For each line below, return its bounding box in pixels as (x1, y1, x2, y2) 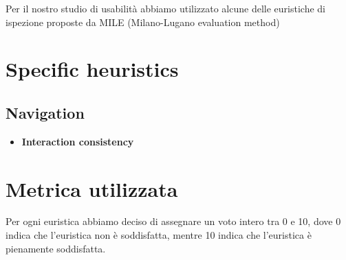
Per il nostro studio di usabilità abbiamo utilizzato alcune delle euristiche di (6, 1, 325, 15)
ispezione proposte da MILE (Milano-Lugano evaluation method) (6, 14, 280, 29)
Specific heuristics (6, 55, 179, 83)
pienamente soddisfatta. (6, 241, 106, 255)
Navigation (6, 102, 85, 123)
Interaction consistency (21, 134, 134, 148)
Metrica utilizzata (6, 174, 178, 202)
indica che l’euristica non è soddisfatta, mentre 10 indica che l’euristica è (6, 228, 312, 242)
